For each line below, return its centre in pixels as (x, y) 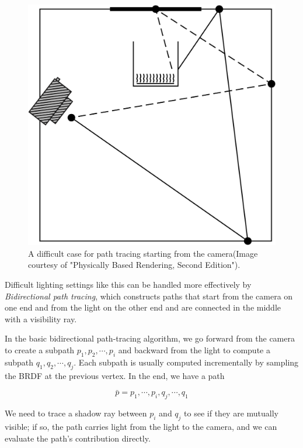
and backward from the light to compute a (194, 349)
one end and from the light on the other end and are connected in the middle (143, 307)
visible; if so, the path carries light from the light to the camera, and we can (141, 426)
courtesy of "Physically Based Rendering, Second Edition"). (134, 265)
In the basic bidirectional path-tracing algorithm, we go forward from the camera (150, 338)
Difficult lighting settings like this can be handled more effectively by (128, 284)
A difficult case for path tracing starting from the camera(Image (143, 253)
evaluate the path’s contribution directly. (78, 438)
